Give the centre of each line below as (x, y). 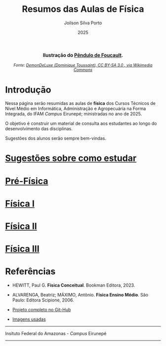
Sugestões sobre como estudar (71, 158)
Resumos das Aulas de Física (83, 9)
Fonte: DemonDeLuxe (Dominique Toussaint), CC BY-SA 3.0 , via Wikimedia (83, 65)
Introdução (28, 90)
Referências (30, 272)
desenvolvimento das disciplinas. (39, 129)
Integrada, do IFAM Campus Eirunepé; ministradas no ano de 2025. (74, 114)
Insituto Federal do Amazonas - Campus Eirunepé (56, 334)
